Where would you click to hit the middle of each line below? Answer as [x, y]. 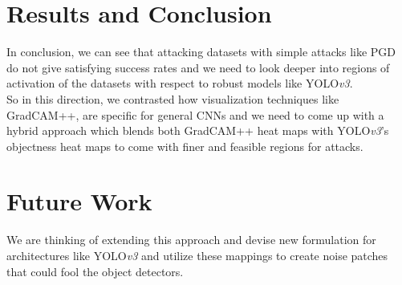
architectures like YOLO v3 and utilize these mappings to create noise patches [197, 255]
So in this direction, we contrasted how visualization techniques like [173, 98]
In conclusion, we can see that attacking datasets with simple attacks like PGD [201, 52]
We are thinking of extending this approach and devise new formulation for [191, 240]
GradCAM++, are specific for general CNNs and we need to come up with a [195, 114]
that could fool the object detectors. [95, 271]
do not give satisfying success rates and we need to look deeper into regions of [198, 67]
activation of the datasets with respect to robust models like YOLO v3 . [180, 83]
